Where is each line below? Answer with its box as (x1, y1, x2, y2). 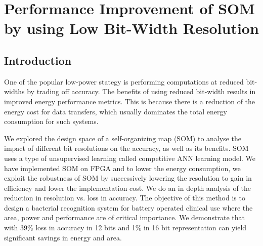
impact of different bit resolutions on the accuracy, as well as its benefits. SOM (4, 143, 249, 153)
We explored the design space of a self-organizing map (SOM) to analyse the (4, 133, 241, 143)
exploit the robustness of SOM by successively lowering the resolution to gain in (4, 173, 252, 183)
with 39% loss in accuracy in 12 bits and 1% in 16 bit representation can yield (4, 222, 247, 233)
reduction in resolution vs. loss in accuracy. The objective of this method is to (4, 192, 245, 203)
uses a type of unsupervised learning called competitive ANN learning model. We (4, 152, 256, 163)
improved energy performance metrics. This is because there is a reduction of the (4, 96, 255, 106)
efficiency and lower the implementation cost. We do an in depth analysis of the (4, 182, 251, 193)
